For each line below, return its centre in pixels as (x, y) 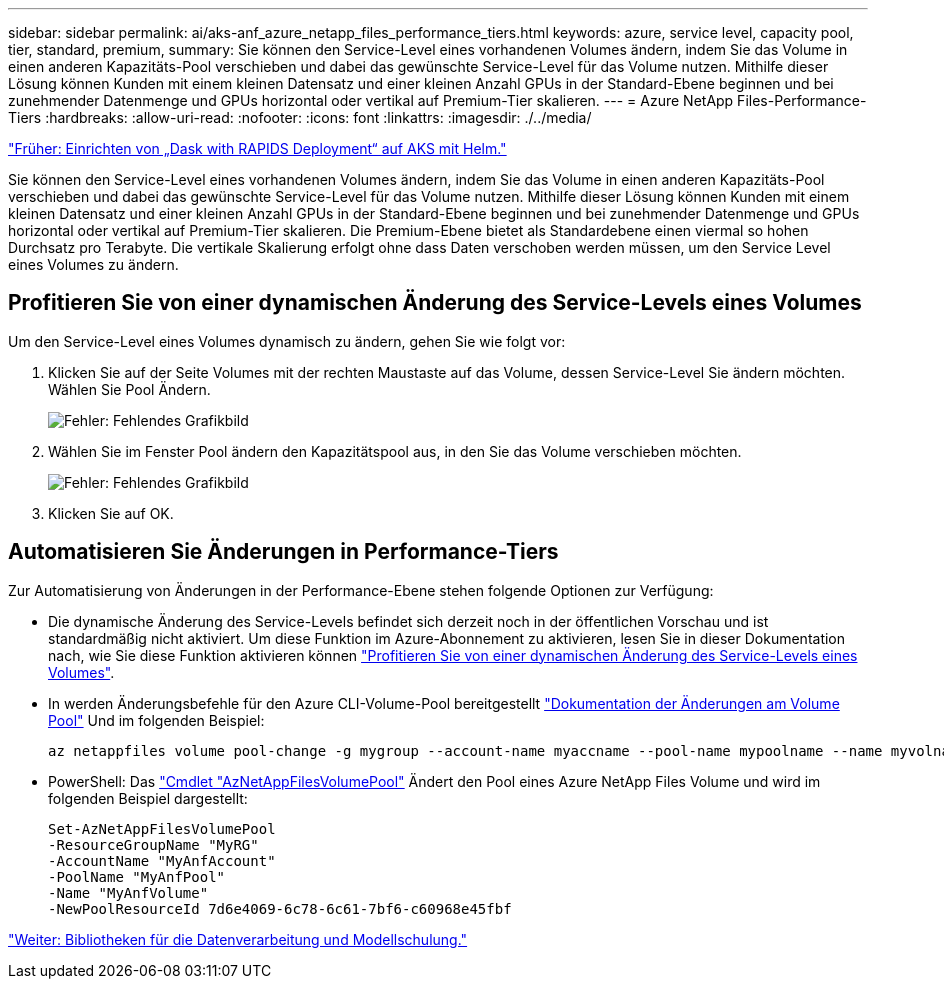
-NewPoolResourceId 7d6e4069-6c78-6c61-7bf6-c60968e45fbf (280, 908)
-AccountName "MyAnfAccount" (162, 860)
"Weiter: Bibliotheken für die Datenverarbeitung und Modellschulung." (238, 939)
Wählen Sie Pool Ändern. (129, 389)
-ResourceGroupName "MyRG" (153, 844)
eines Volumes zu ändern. (93, 264)
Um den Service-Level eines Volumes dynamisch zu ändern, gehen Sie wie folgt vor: (287, 341)
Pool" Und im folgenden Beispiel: (156, 720)
